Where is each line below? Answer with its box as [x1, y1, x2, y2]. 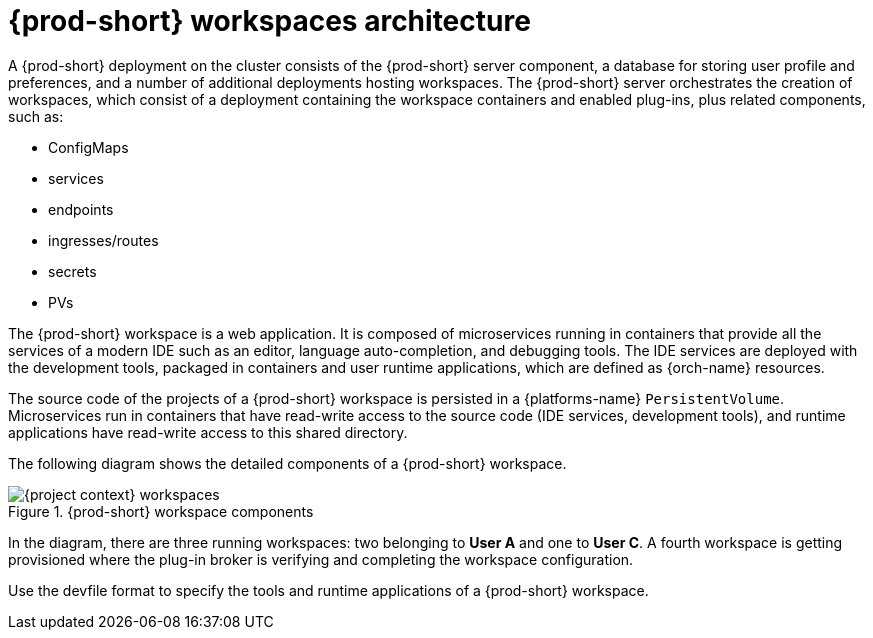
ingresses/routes [48, 231, 159, 249]
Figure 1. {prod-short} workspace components [8, 502, 314, 520]
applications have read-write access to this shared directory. [8, 423, 408, 441]
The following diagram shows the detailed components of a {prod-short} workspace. [8, 454, 567, 472]
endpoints [48, 200, 114, 218]
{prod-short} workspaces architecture [8, 4, 531, 38]
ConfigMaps [48, 138, 129, 156]
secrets [48, 262, 97, 280]
